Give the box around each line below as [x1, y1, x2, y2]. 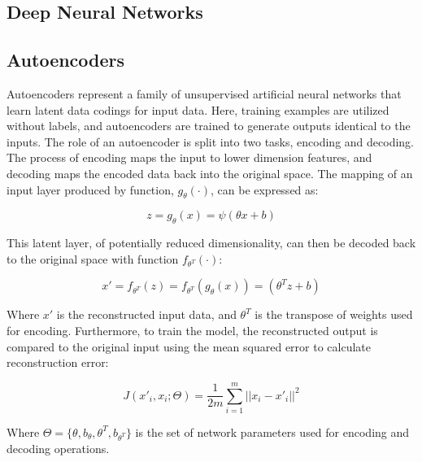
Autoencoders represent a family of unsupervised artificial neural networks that [7, 85, 402, 102]
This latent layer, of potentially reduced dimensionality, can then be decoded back [7, 234, 416, 251]
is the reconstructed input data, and [56, 306, 237, 323]
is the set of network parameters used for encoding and [135, 423, 410, 440]
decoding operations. [7, 439, 110, 456]
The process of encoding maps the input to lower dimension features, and [7, 149, 372, 166]
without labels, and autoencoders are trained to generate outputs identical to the [7, 117, 411, 134]
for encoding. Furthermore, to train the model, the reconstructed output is [7, 322, 378, 339]
